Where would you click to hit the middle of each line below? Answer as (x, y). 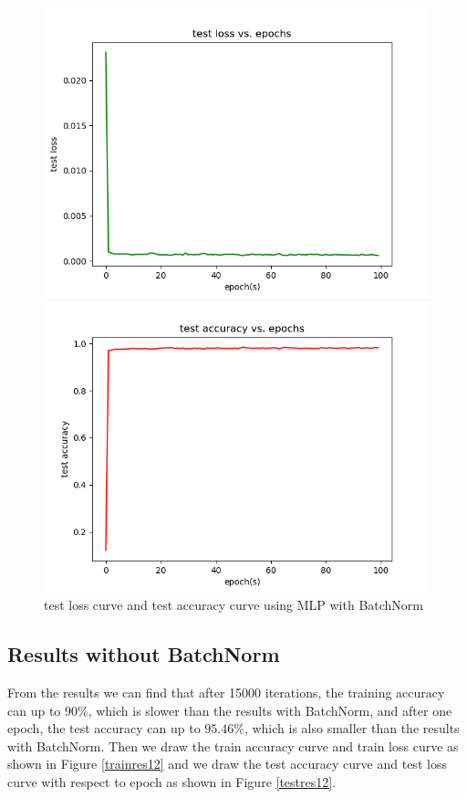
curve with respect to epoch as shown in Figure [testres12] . (172, 781)
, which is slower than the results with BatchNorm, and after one (270, 710)
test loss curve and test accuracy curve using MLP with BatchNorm (234, 605)
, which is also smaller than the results (352, 728)
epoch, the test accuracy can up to (104, 728)
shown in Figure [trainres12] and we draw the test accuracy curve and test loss (227, 764)
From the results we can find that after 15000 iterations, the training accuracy (226, 692)
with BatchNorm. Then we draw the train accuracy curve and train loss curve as (233, 745)
